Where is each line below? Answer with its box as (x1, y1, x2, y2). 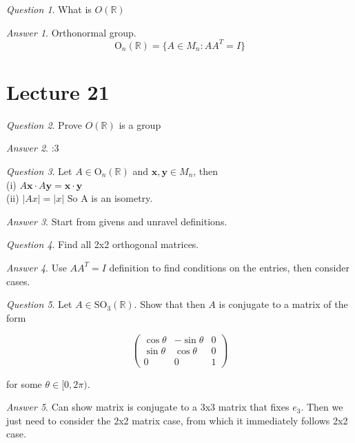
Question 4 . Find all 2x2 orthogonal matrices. (6, 237, 199, 251)
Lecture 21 (6, 77, 110, 105)
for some (6, 376, 42, 391)
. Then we (301, 400, 343, 414)
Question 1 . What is (6, 2, 92, 16)
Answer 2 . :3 (6, 141, 59, 155)
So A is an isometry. (67, 191, 153, 205)
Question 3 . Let (6, 164, 72, 178)
